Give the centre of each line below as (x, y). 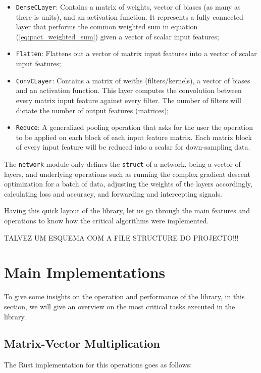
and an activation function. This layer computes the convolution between (129, 90)
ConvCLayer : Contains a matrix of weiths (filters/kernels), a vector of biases (133, 80)
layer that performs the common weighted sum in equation (107, 27)
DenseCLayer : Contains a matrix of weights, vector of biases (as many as (128, 7)
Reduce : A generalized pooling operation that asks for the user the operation (135, 127)
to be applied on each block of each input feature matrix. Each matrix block (134, 137)
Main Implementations (85, 272)
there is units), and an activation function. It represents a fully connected (129, 16)
